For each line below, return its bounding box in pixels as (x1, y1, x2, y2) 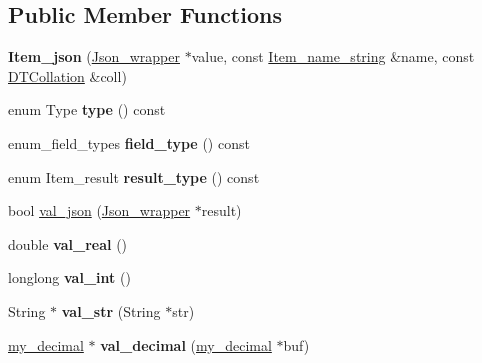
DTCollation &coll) (8, 65, 127, 86)
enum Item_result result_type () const (8, 166, 260, 187)
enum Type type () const (8, 99, 166, 120)
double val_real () (8, 233, 128, 254)
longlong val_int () (8, 267, 131, 288)
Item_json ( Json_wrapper (8, 46, 180, 67)
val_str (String (61, 300, 161, 321)
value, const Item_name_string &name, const (191, 46, 475, 67)
